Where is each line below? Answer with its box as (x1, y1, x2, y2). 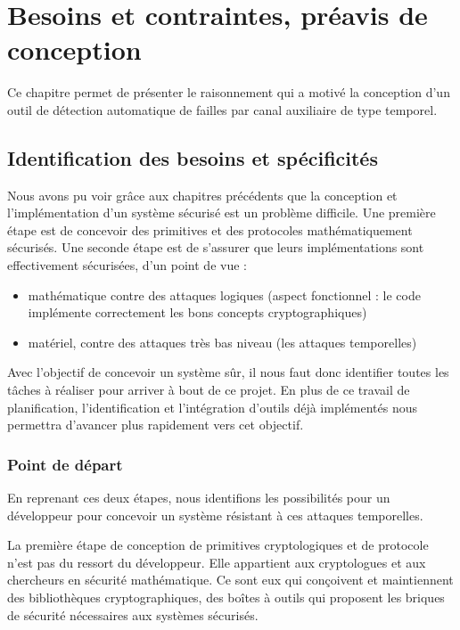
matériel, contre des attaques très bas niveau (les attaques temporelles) (28, 332, 417, 351)
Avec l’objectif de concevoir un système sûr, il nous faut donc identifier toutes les (7, 363, 449, 381)
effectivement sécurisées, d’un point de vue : (7, 256, 247, 274)
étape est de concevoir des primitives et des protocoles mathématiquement (7, 220, 413, 239)
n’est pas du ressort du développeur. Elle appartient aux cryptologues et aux (7, 552, 426, 571)
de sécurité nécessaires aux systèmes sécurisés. (7, 605, 259, 624)
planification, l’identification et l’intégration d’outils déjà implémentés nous (7, 397, 417, 416)
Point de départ (7, 453, 123, 475)
